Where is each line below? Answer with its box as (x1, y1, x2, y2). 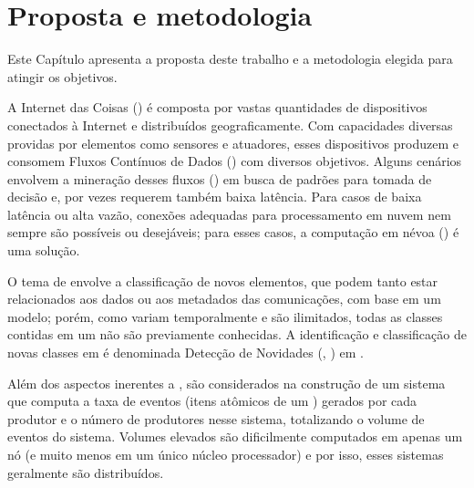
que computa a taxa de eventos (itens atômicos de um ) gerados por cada (7, 391, 417, 410)
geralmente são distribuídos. (7, 462, 164, 482)
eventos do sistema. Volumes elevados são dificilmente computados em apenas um (7, 427, 463, 446)
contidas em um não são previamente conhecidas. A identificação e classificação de (7, 325, 467, 344)
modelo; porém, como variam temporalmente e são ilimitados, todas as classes (7, 306, 443, 326)
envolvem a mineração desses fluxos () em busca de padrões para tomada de (7, 169, 432, 188)
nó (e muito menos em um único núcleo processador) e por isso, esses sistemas (7, 445, 444, 463)
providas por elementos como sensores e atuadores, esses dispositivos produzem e (7, 133, 459, 152)
